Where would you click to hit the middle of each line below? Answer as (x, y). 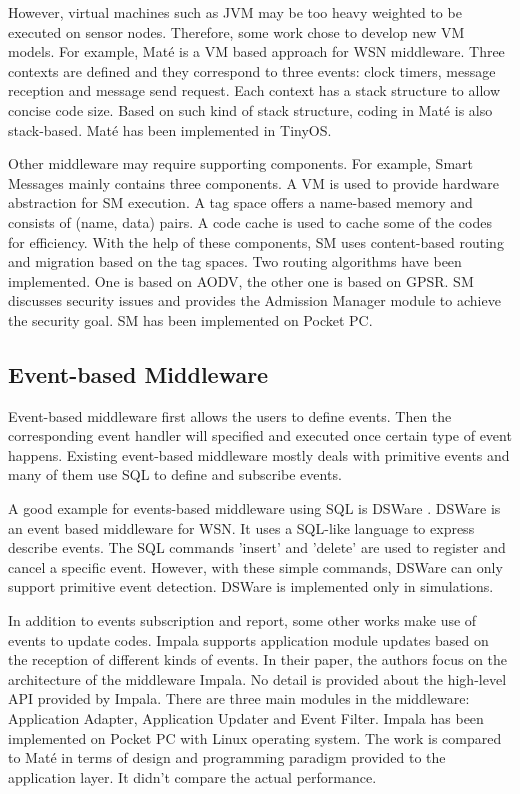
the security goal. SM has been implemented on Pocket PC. (190, 319)
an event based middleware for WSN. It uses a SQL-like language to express (241, 527)
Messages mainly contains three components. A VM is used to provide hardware (254, 182)
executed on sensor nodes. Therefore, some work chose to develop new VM (236, 31)
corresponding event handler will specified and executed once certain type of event (260, 435)
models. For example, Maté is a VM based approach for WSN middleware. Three (256, 51)
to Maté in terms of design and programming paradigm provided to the (227, 757)
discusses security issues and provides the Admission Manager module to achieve (254, 300)
